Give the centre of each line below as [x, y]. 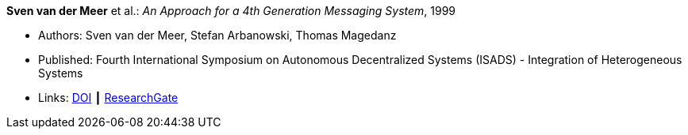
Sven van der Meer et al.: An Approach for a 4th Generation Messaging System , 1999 [231, 11]
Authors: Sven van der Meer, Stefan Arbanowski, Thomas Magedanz [217, 35]
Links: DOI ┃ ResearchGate [108, 97]
